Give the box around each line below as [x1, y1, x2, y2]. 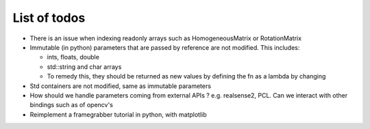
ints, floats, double [47, 53, 99, 61]
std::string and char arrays [47, 62, 122, 71]
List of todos [12, 10, 86, 25]
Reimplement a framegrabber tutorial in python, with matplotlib [29, 110, 207, 119]
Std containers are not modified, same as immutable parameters [29, 82, 212, 90]
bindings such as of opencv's [29, 101, 113, 109]
